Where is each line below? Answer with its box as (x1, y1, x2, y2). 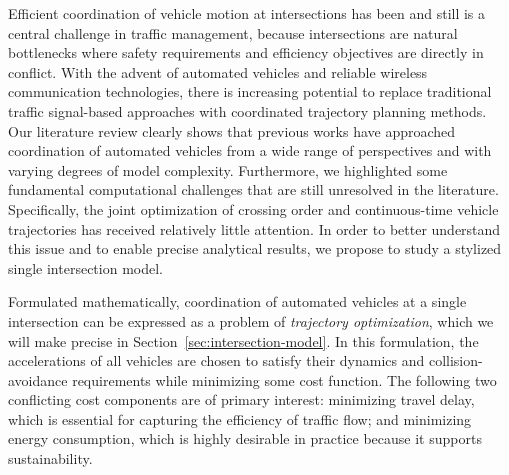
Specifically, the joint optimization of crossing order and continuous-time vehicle (8, 198, 499, 219)
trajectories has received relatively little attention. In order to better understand (8, 218, 501, 239)
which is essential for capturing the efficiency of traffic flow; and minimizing (8, 408, 472, 429)
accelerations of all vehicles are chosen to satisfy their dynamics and (8, 350, 425, 371)
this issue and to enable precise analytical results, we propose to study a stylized (8, 238, 502, 259)
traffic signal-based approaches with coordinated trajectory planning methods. (8, 100, 487, 121)
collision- (428, 350, 483, 371)
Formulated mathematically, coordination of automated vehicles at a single (8, 291, 467, 312)
